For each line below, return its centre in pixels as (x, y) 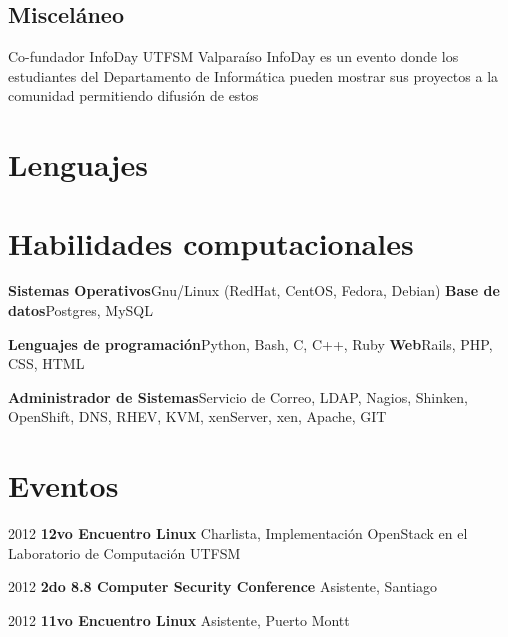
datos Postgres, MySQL (80, 310)
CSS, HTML (46, 363)
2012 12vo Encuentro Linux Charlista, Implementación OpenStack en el (238, 533)
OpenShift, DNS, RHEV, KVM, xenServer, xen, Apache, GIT (197, 416)
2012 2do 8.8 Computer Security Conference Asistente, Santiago (223, 586)
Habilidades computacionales (211, 242)
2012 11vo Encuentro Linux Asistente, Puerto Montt (179, 619)
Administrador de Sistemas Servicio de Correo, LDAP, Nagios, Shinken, (238, 396)
